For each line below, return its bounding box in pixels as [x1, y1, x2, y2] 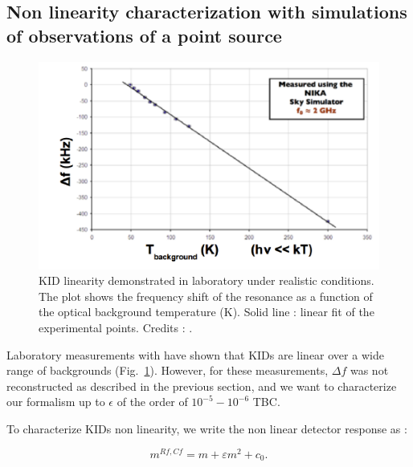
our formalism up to [6, 393, 105, 410]
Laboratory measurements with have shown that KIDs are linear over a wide [6, 346, 384, 363]
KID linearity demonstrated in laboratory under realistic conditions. [39, 272, 374, 289]
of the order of [117, 393, 188, 410]
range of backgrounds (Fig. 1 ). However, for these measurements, [6, 362, 329, 379]
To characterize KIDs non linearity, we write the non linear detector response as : [6, 420, 407, 437]
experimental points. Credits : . [39, 319, 193, 335]
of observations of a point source [6, 22, 282, 47]
